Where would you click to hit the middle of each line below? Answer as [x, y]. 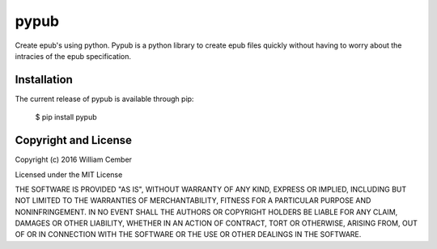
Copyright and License [74, 140]
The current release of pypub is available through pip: [104, 99]
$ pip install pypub [66, 117]
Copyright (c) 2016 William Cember [74, 160]
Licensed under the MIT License [69, 175]
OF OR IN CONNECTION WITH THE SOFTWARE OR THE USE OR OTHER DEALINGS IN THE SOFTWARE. [188, 234]
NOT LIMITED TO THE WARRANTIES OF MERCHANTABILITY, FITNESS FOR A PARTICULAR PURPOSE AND [193, 200]
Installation [44, 80]
